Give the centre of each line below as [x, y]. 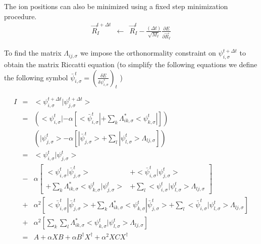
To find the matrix [33, 53]
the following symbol [36, 77]
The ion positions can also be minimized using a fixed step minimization [116, 6]
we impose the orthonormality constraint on [148, 53]
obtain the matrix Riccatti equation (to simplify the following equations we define [131, 64]
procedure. [20, 16]
